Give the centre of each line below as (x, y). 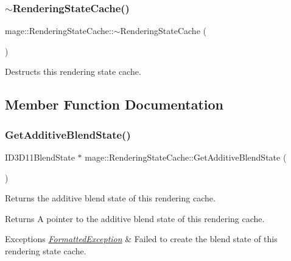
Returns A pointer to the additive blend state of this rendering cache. (135, 218)
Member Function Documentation (114, 104)
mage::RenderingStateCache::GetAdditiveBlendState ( (186, 157)
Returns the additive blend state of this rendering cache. (110, 198)
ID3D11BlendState (40, 157)
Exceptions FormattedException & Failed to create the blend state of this (141, 239)
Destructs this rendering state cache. (73, 71)
